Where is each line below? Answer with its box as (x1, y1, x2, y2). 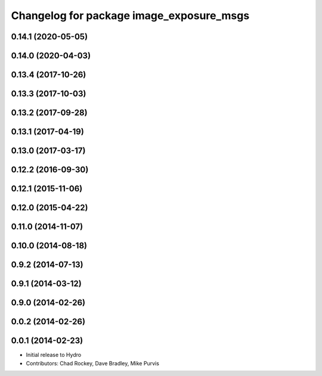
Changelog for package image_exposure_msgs (11, 9, 250, 22)
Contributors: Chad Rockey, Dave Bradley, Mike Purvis (26, 359, 159, 366)
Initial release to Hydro (26, 352, 82, 359)
